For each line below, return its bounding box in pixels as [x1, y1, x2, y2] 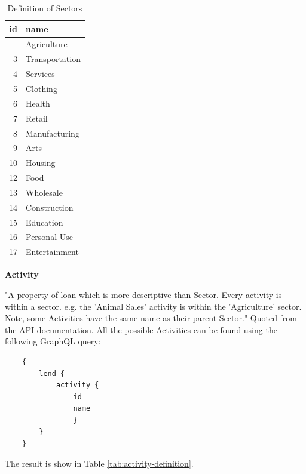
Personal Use [26, 230, 73, 243]
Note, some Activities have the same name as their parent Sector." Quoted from [5, 312, 298, 324]
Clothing [26, 82, 57, 94]
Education [26, 216, 63, 228]
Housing [26, 156, 56, 169]
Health [26, 97, 50, 109]
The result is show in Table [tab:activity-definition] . [5, 457, 194, 469]
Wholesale [26, 186, 63, 198]
